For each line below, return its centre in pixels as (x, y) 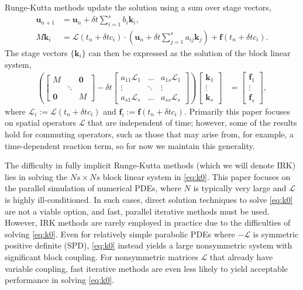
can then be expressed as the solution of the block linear (190, 52)
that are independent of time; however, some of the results (192, 122)
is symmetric (276, 234)
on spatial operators (40, 122)
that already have (241, 256)
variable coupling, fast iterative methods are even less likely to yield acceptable (146, 268)
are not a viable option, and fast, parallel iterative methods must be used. (137, 211)
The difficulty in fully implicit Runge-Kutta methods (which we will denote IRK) (150, 165)
